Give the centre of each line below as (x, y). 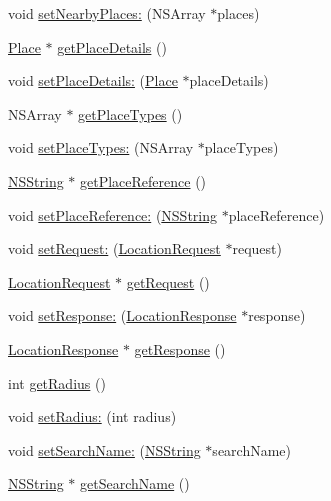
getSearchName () (135, 483)
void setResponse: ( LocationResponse (122, 315)
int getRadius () (57, 382)
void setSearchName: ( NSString (104, 449)
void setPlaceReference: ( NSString (113, 214)
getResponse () (180, 348)
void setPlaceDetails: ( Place (93, 80)
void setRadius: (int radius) (92, 416)
